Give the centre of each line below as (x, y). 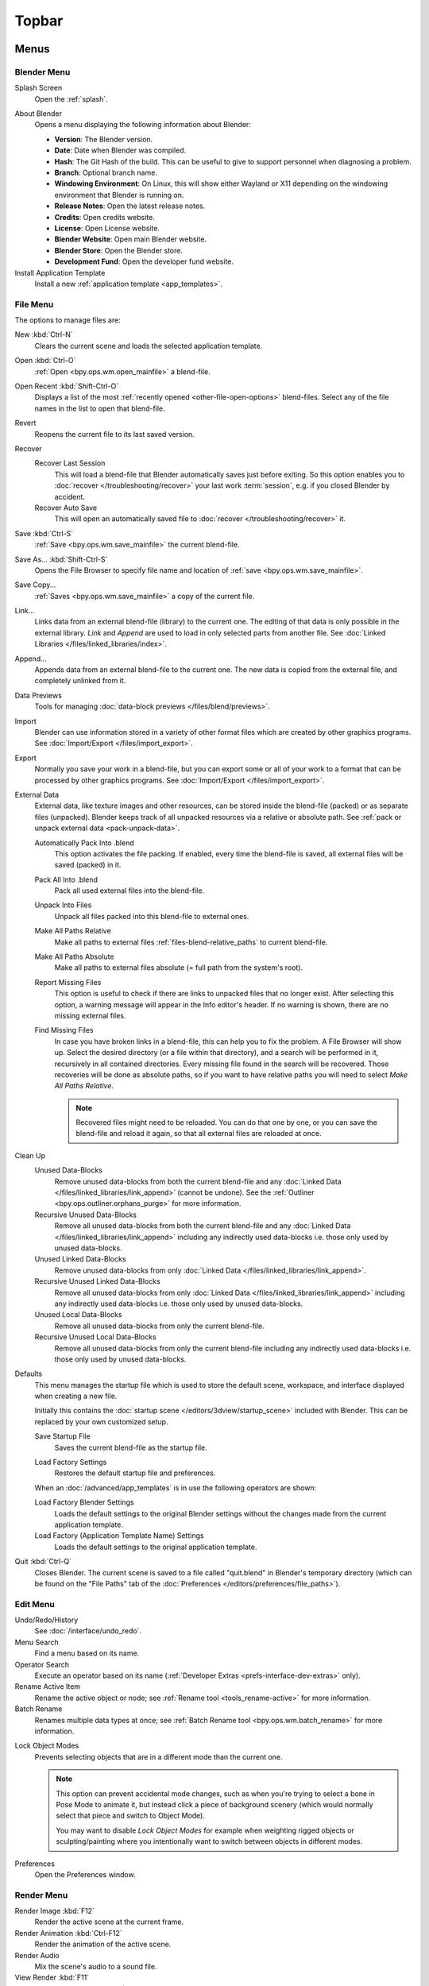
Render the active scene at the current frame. (109, 1922)
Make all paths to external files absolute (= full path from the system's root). (179, 968)
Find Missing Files (64, 1030)
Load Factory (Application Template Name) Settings (119, 1536)
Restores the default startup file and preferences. (135, 1473)
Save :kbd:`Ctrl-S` (44, 533)
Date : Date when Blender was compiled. (120, 150)
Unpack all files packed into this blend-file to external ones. (152, 916)
